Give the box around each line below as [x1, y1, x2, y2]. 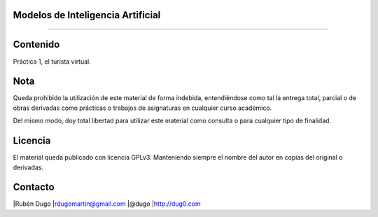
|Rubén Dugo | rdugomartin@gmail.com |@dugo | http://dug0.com [13, 199, 201, 208]
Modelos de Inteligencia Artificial [13, 9, 161, 21]
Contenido [13, 38, 60, 50]
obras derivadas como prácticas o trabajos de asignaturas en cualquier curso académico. [13, 104, 272, 112]
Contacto [13, 181, 55, 193]
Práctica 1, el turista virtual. [13, 57, 91, 66]
